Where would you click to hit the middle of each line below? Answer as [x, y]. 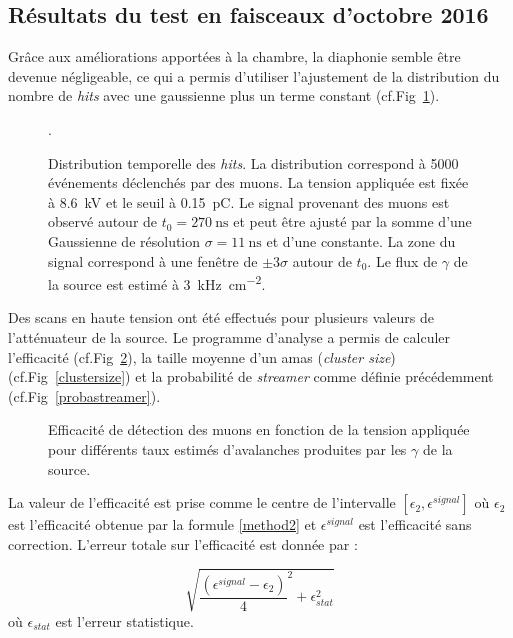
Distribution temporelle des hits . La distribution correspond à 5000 [253, 162]
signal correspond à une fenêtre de [153, 260]
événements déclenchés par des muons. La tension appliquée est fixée [258, 182]
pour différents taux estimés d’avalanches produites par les [227, 448]
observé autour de [103, 221]
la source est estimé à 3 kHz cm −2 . [157, 282]
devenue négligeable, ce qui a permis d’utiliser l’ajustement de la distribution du [254, 75]
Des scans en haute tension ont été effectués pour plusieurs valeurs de [221, 317]
